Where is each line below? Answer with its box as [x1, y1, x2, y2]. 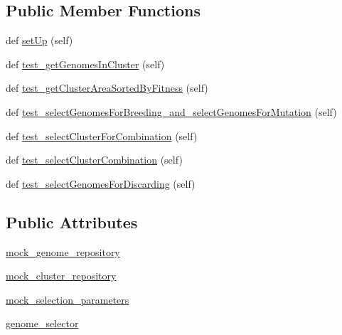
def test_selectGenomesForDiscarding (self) [6, 176, 196, 191]
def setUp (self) [6, 33, 73, 48]
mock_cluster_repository [6, 268, 117, 283]
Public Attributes [6, 211, 138, 233]
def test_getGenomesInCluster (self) [6, 56, 165, 71]
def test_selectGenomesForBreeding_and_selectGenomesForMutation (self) [6, 104, 337, 119]
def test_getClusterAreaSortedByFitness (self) [6, 80, 208, 95]
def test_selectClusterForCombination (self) [6, 128, 198, 143]
